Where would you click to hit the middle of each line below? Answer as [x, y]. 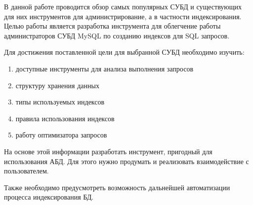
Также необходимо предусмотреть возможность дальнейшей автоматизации [117, 187]
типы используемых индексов [60, 102]
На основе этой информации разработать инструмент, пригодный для [108, 151]
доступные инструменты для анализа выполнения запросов [105, 68]
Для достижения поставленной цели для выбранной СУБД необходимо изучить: [124, 52]
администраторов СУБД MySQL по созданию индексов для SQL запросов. [117, 35]
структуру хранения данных [57, 85]
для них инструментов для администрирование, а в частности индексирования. [123, 16]
